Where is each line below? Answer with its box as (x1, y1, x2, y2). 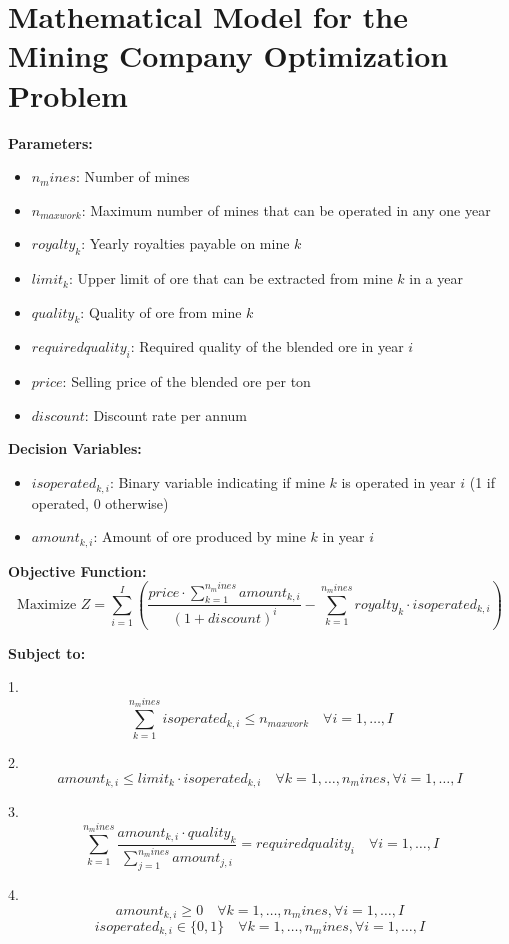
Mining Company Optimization (8, 35, 449, 76)
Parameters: (8, 132, 93, 153)
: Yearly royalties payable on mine (81, 233, 290, 254)
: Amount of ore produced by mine (93, 526, 306, 547)
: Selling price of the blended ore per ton (62, 371, 311, 392)
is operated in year (341, 472, 456, 493)
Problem (8, 74, 128, 115)
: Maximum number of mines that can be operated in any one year (81, 199, 491, 220)
